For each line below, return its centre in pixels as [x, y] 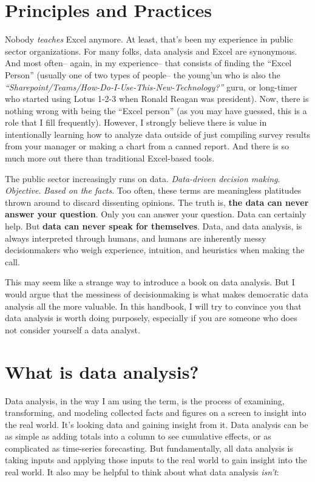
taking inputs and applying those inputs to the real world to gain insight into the [156, 460]
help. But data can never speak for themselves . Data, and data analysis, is [154, 226]
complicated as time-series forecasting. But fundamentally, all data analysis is [149, 448]
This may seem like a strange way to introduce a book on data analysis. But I [150, 282]
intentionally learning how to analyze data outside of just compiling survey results [157, 134]
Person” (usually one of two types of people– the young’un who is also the [143, 74]
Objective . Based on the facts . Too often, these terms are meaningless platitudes [153, 190]
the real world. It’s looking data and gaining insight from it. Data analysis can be [157, 424]
